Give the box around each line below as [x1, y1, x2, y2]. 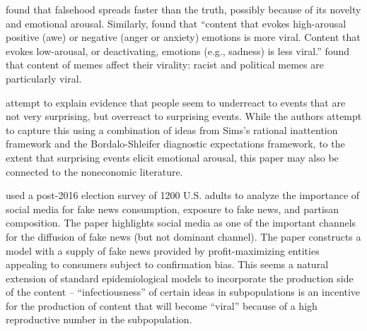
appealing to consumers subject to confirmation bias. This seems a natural [6, 257, 329, 272]
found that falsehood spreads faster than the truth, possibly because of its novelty [6, 2, 361, 16]
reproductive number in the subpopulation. [6, 312, 192, 327]
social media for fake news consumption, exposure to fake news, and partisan [6, 201, 339, 216]
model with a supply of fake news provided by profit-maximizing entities [6, 243, 320, 258]
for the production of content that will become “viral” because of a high [6, 298, 318, 313]
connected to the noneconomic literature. [6, 164, 183, 179]
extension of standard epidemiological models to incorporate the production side [6, 270, 354, 285]
